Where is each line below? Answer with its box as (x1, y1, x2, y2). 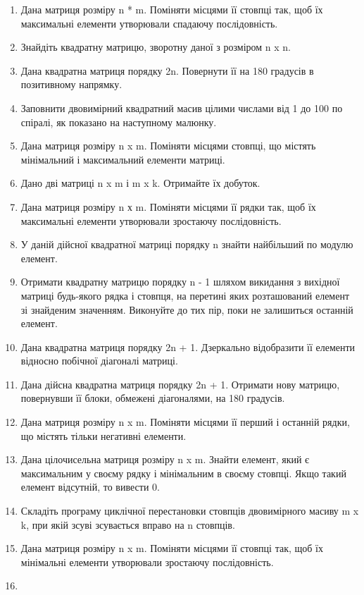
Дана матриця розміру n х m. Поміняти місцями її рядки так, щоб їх (20, 199, 316, 214)
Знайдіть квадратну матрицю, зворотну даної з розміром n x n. (20, 39, 291, 54)
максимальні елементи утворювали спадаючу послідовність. (20, 16, 278, 30)
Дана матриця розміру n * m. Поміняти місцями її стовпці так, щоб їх (20, 2, 323, 16)
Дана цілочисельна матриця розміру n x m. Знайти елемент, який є (20, 452, 310, 467)
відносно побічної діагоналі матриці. (20, 353, 178, 368)
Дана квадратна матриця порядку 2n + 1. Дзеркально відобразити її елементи (20, 339, 356, 354)
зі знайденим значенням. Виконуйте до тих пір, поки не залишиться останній (20, 302, 353, 317)
